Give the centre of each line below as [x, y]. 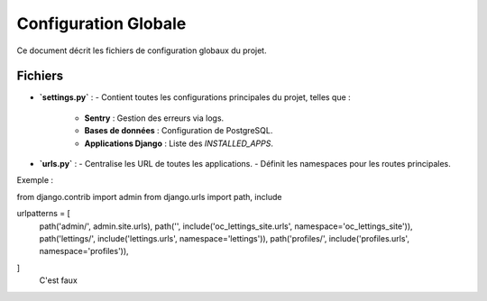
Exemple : [35, 180]
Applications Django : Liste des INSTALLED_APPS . [179, 143]
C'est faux [59, 280]
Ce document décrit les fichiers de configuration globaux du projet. [142, 50]
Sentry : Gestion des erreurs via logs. [154, 118]
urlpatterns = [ [44, 214]
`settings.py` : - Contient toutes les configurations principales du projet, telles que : [195, 97]
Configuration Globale [101, 23]
